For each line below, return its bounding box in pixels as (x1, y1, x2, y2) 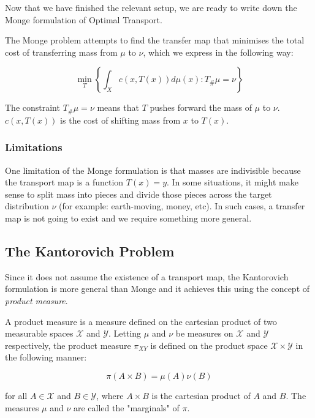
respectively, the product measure (5, 338, 131, 351)
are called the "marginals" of (74, 401, 180, 414)
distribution (5, 200, 49, 212)
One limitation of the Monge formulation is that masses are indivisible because (5, 163, 301, 176)
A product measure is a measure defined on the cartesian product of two (5, 315, 277, 327)
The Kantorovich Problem (5, 242, 175, 260)
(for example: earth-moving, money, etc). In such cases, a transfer (58, 200, 305, 212)
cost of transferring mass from (5, 45, 118, 58)
